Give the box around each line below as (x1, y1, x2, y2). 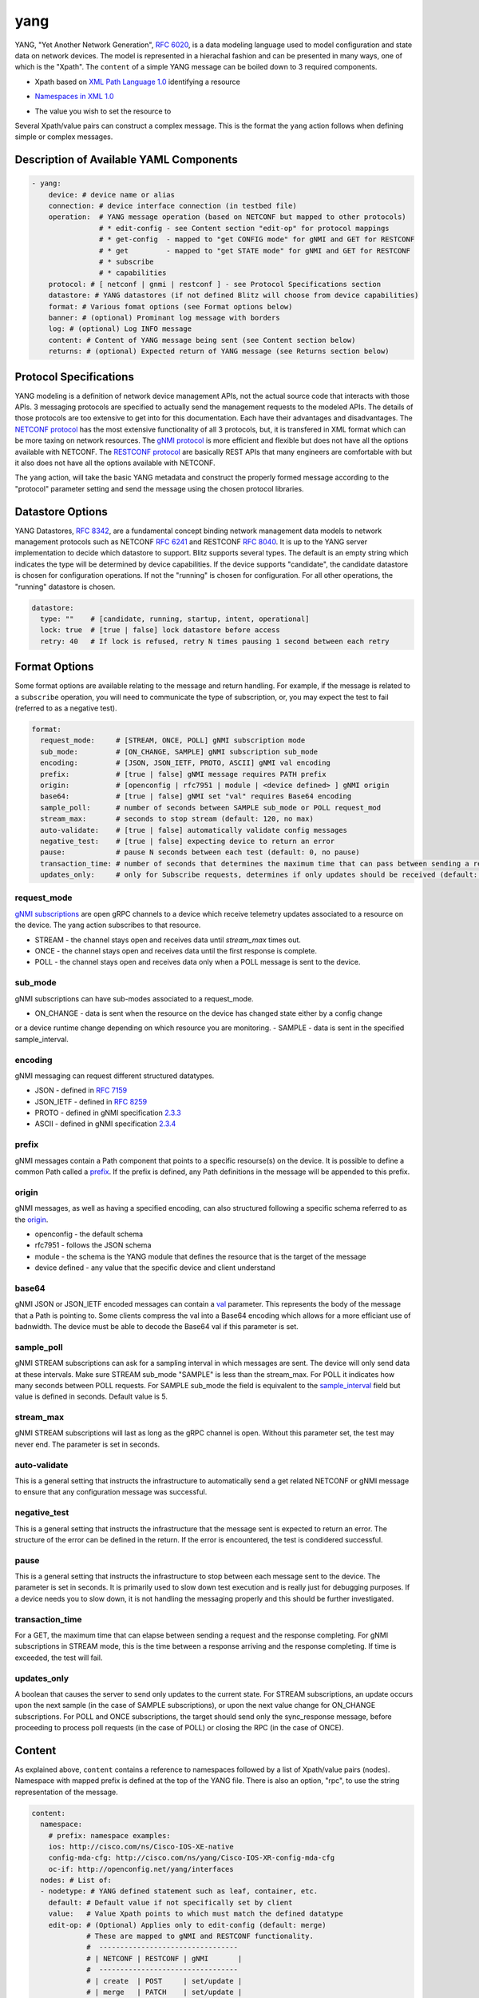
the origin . (14, 1215, 49, 1224)
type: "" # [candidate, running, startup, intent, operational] (40, 615, 310, 623)
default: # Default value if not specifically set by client (48, 1898, 293, 1907)
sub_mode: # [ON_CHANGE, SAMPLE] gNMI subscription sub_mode (40, 747, 319, 756)
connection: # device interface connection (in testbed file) (48, 201, 297, 211)
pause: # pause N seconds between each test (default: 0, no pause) (40, 848, 361, 857)
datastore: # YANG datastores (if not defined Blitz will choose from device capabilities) (48, 291, 419, 300)
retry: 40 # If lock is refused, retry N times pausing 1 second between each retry (40, 636, 390, 646)
